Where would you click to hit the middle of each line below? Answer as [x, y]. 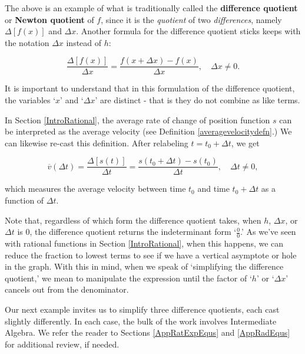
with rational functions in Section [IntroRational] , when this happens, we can [144, 243]
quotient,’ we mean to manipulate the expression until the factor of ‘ [128, 278]
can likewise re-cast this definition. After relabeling [97, 142]
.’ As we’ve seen [268, 232]
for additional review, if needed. [62, 344]
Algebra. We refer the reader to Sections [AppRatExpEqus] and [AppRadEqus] [147, 332]
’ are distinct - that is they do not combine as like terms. [198, 100]
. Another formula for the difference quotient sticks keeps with [188, 31]
